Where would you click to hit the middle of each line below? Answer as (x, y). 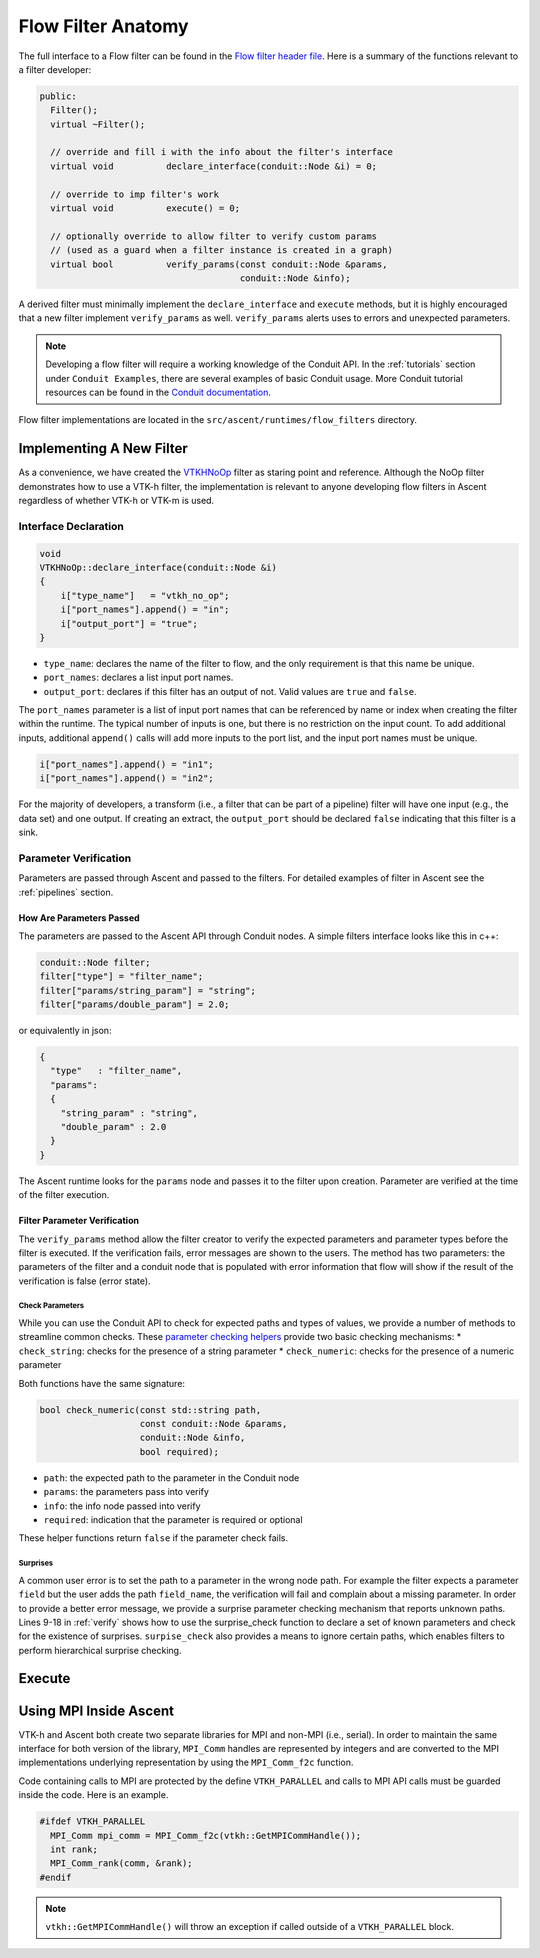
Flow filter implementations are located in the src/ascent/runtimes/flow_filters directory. (218, 420)
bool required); (179, 1451)
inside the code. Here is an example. (93, 1795)
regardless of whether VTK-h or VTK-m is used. (116, 501)
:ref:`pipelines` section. (66, 892)
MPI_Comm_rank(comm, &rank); (122, 1863)
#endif (55, 1877)
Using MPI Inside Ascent (96, 1710)
